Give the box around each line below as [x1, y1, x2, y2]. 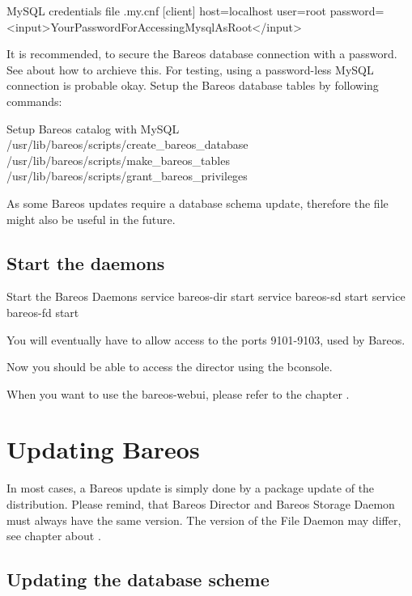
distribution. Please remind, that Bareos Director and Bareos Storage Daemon [6, 496, 395, 513]
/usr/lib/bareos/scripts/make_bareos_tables [6, 151, 230, 168]
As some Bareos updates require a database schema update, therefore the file [6, 194, 389, 211]
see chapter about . [6, 527, 101, 544]
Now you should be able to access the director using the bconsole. [6, 358, 333, 375]
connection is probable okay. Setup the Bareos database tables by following [6, 77, 379, 94]
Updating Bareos [6, 433, 200, 466]
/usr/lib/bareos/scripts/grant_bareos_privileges [6, 167, 248, 184]
